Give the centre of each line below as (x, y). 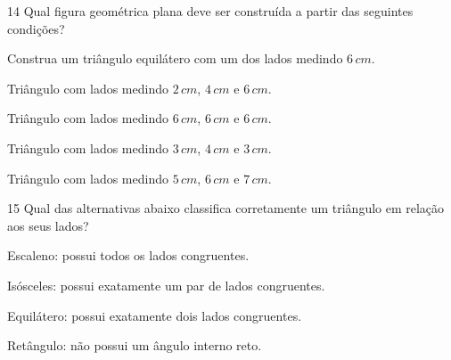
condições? (36, 28)
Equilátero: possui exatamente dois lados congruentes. (155, 315)
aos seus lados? (48, 225)
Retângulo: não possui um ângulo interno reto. (135, 345)
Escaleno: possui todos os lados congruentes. (128, 255)
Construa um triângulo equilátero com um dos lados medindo (175, 58)
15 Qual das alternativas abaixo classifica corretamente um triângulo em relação (226, 208)
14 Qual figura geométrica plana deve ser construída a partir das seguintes (210, 11)
